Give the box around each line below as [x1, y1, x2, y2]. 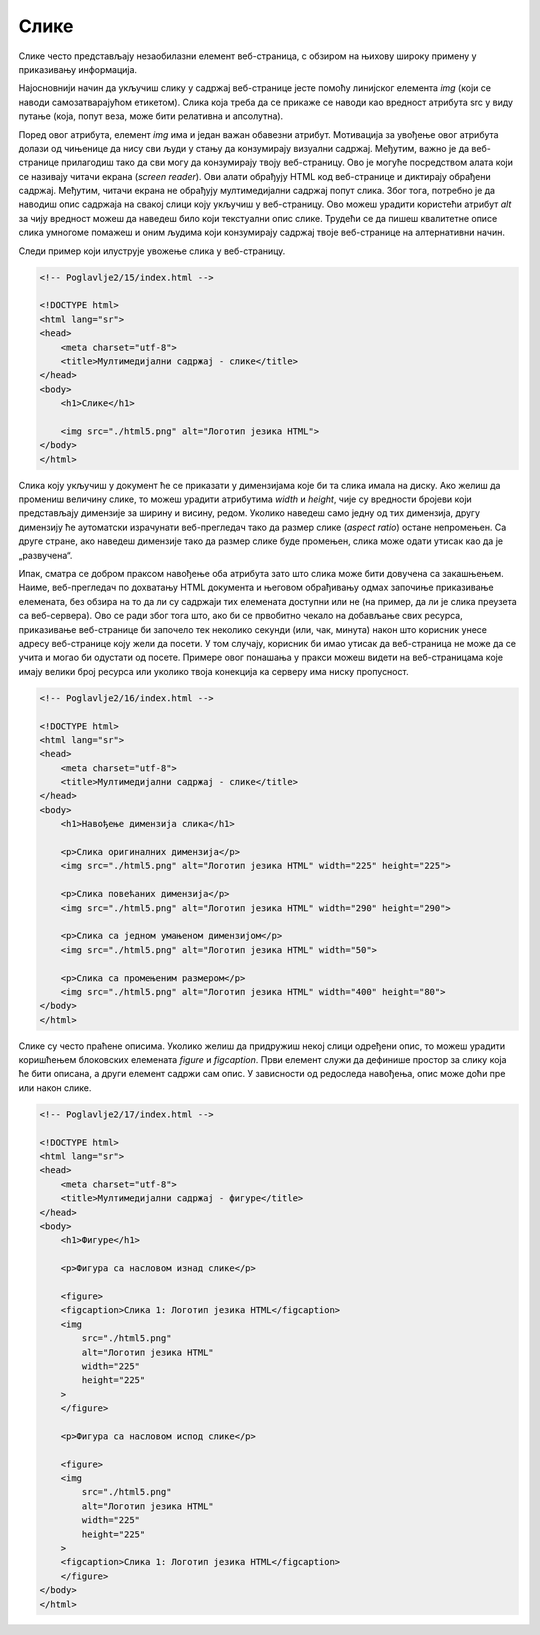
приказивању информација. [18, 63, 138, 75]
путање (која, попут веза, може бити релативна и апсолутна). [18, 110, 284, 122]
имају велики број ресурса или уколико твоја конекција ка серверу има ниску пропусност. [18, 665, 409, 677]
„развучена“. [18, 549, 73, 561]
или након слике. [18, 1081, 92, 1094]
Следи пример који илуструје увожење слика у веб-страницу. [18, 245, 286, 257]
